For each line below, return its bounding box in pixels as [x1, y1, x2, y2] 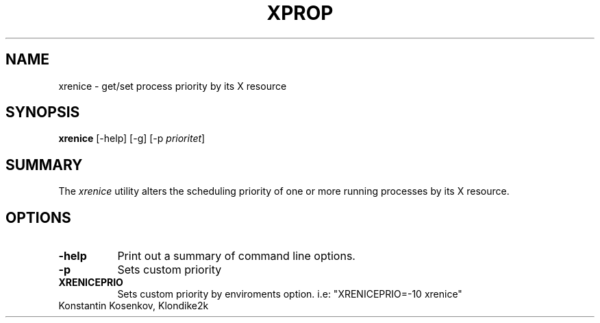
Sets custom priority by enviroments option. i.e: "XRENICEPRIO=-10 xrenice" [117, 288, 462, 300]
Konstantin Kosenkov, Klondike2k [58, 300, 209, 312]
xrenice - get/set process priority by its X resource [58, 80, 287, 92]
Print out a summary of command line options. [117, 249, 355, 263]
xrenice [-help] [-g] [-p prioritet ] [58, 132, 205, 145]
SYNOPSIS [5, 104, 80, 121]
